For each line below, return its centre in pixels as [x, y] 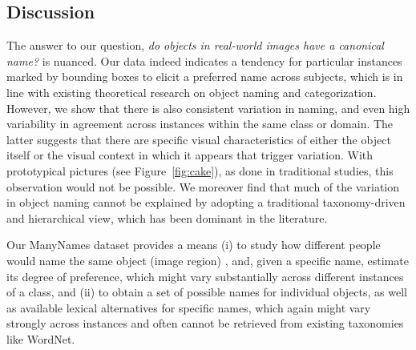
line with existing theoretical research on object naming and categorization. [192, 92]
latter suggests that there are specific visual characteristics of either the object [199, 139]
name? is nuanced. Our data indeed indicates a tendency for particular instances [204, 60]
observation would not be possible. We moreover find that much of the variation [203, 186]
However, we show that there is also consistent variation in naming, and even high [208, 108]
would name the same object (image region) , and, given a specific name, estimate [208, 260]
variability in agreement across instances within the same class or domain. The [200, 124]
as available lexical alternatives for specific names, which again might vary [189, 307]
